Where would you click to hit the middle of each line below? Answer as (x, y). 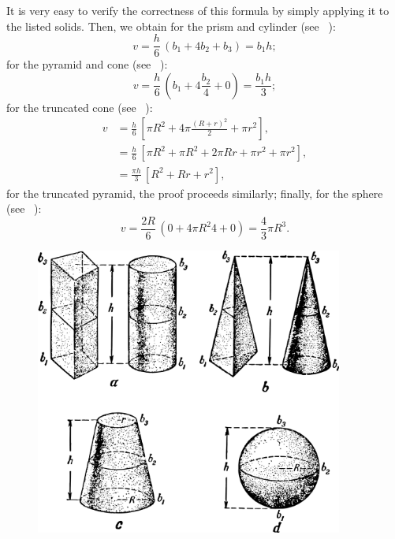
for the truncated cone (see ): (80, 107)
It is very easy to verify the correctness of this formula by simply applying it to (198, 10)
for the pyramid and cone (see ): (87, 64)
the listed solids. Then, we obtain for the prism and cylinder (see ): (171, 26)
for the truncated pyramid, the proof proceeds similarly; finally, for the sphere (195, 193)
